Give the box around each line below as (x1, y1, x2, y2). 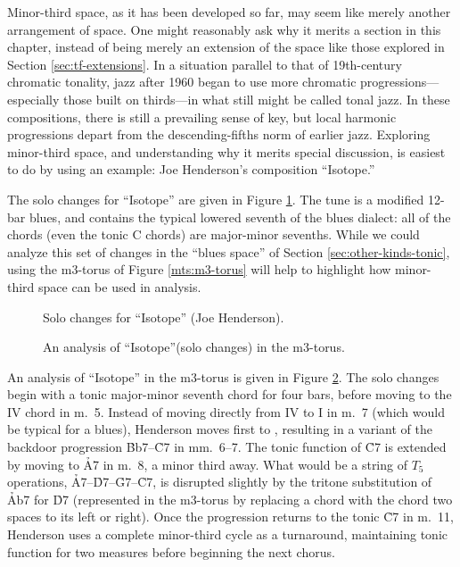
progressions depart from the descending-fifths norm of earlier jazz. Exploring (7, 125, 431, 144)
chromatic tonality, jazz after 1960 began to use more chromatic (7, 72, 357, 91)
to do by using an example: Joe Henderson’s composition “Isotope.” (7, 160, 375, 179)
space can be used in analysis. (38, 277, 201, 296)
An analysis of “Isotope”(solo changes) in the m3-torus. (43, 338, 345, 356)
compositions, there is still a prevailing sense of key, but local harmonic (7, 107, 397, 126)
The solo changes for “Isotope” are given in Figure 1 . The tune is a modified (7, 189, 424, 208)
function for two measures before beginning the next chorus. (7, 542, 335, 561)
